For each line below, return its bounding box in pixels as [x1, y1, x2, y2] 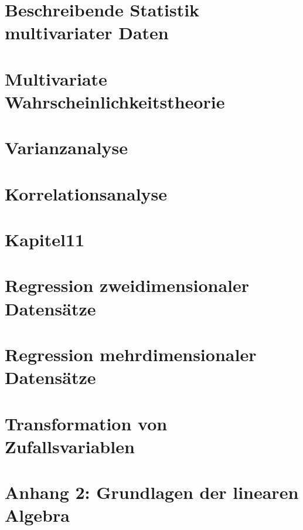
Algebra [5, 503, 70, 527]
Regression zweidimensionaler [5, 273, 250, 297]
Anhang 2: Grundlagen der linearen [5, 480, 299, 504]
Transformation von [5, 411, 168, 435]
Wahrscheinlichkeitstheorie [5, 89, 225, 113]
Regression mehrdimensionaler [5, 342, 257, 366]
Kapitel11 [5, 227, 85, 252]
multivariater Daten [5, 21, 169, 45]
